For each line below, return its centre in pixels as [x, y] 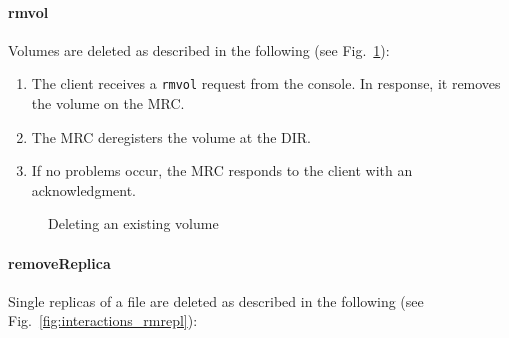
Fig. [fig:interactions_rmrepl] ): [103, 320]
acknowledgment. [84, 189]
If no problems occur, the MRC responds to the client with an [222, 170]
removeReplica [59, 262]
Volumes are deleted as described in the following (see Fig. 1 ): [199, 49]
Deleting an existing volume [133, 223]
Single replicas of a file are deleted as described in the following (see [216, 300]
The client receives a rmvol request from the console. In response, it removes [266, 83]
